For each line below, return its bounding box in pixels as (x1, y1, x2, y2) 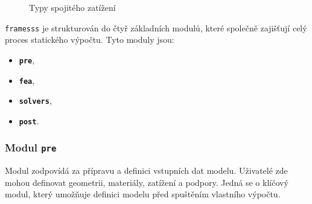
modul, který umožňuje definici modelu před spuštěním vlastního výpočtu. (5, 188, 281, 200)
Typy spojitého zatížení (29, 1, 116, 13)
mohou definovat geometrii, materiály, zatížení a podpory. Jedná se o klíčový (5, 176, 288, 188)
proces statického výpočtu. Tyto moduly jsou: (5, 33, 174, 46)
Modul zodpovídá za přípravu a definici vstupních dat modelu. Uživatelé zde (5, 164, 288, 177)
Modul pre (5, 140, 57, 155)
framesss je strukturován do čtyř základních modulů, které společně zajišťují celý (5, 21, 307, 34)
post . (19, 114, 39, 127)
